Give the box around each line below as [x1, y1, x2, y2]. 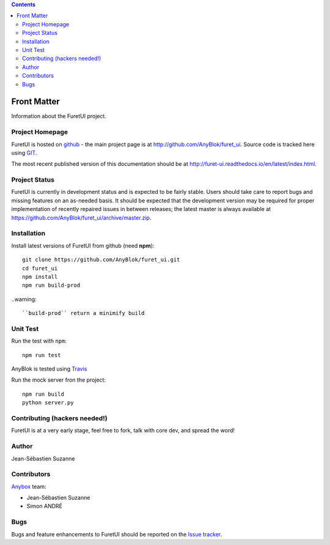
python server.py [22, 399, 74, 406]
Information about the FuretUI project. [11, 113, 107, 120]
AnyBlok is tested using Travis [11, 365, 87, 373]
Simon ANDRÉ [26, 502, 62, 510]
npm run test [22, 352, 61, 358]
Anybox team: [11, 483, 46, 490]
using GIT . [11, 149, 37, 156]
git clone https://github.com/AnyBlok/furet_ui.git [22, 256, 180, 263]
